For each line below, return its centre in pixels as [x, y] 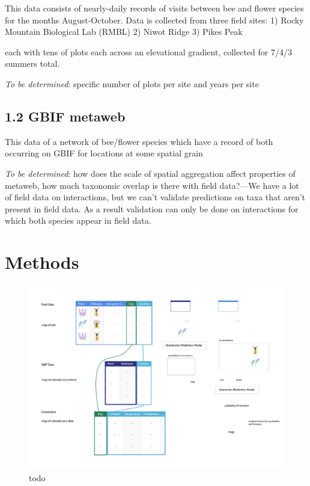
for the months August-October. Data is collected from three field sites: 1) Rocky [154, 20]
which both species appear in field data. [78, 220]
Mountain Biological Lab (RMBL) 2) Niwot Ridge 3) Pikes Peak [124, 32]
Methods [42, 262]
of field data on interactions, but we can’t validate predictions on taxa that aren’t [155, 197]
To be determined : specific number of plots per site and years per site [132, 83]
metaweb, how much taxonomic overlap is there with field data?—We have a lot [152, 185]
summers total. [32, 63]
